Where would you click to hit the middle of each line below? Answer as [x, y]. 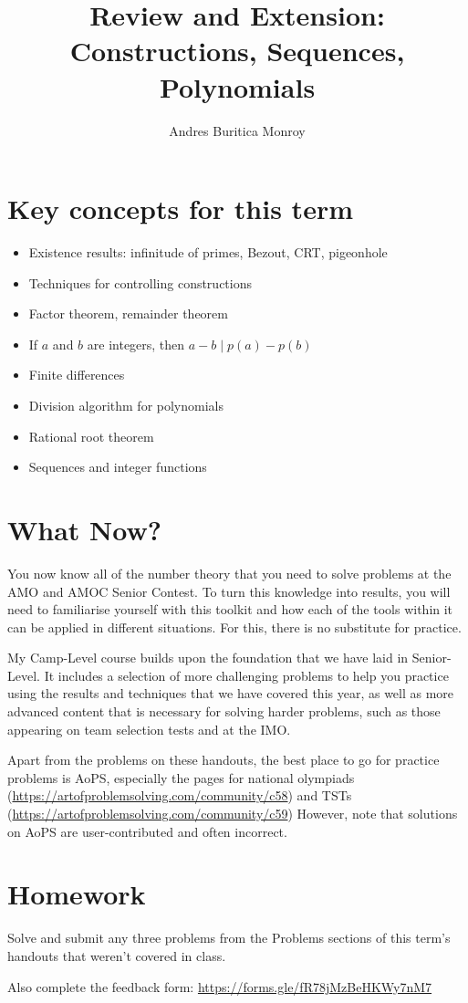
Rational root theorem [91, 436]
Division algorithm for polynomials [126, 405]
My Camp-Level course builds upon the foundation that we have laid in [208, 658]
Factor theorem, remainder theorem [128, 313]
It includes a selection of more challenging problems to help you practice [246, 675]
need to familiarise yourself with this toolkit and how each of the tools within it [230, 609]
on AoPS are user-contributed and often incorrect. [147, 831]
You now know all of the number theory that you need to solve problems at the [229, 573]
